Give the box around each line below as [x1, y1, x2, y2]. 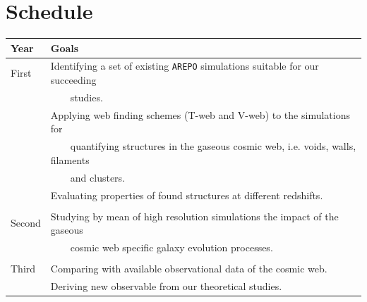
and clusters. [70, 170, 125, 184]
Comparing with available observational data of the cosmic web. [50, 261, 327, 276]
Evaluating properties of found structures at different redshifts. [50, 187, 323, 202]
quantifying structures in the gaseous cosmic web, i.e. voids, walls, [70, 139, 356, 153]
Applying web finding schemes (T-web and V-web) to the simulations [50, 107, 350, 122]
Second [11, 215, 41, 230]
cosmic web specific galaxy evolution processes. [70, 240, 273, 255]
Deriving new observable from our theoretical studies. [50, 279, 282, 293]
